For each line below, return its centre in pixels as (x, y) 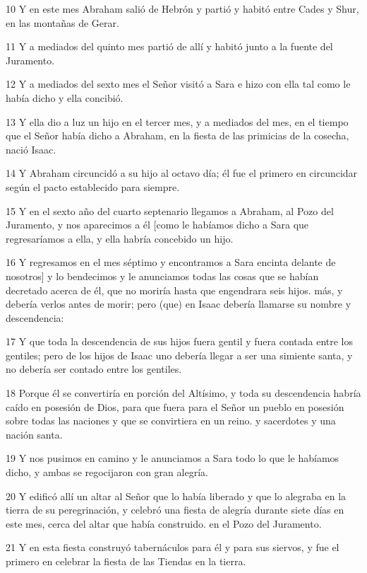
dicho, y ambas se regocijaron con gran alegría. (107, 472)
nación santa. (34, 434)
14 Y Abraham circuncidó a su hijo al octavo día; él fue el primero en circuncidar (182, 173)
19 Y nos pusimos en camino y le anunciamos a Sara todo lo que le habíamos (173, 458)
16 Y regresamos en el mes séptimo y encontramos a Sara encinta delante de (171, 262)
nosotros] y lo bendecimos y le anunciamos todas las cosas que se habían (162, 276)
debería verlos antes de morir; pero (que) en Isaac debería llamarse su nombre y (179, 304)
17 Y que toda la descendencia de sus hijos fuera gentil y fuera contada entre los (180, 341)
